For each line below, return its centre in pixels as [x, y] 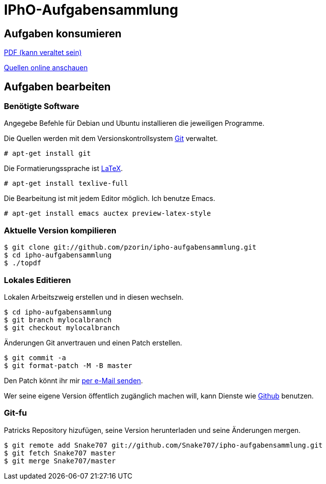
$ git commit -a [35, 357]
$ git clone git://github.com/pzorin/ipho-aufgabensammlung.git [130, 247]
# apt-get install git [48, 154]
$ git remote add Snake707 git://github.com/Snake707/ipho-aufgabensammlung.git [163, 445]
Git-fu [15, 413]
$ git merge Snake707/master [60, 461]
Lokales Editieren [38, 280]
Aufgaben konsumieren [63, 33]
